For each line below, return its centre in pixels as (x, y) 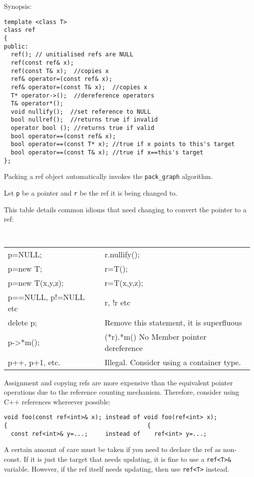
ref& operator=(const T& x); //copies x (79, 87)
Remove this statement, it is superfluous (173, 322)
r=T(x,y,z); (124, 282)
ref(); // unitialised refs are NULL (72, 55)
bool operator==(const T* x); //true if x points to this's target (123, 144)
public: (16, 46)
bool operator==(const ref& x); (63, 136)
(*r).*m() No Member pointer (156, 336)
